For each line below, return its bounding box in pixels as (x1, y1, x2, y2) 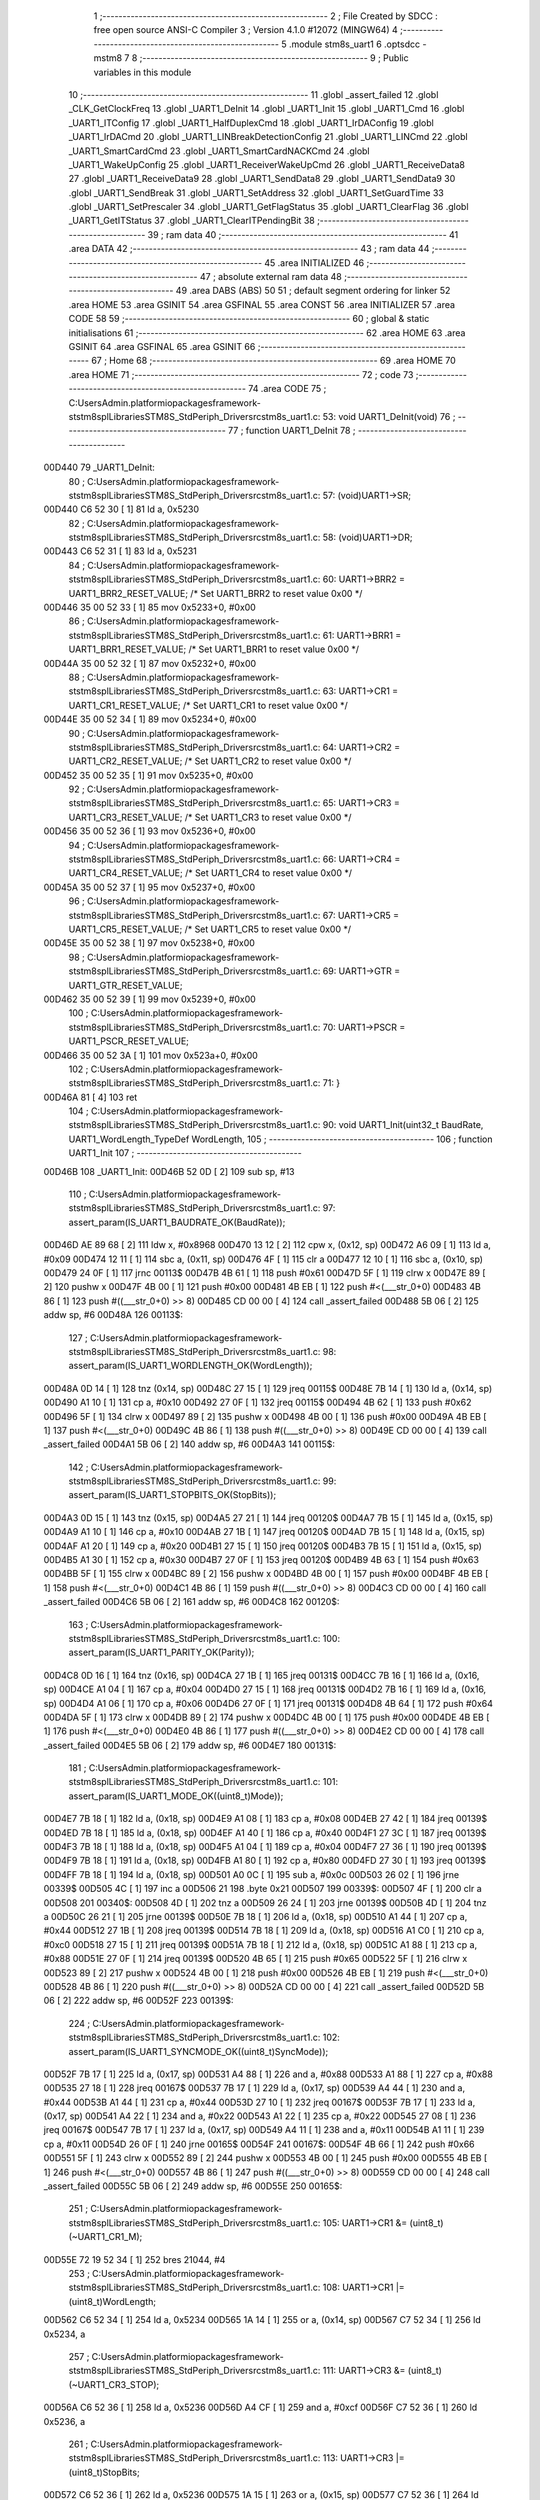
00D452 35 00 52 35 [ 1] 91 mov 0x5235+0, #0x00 (43, 769, 254, 781)
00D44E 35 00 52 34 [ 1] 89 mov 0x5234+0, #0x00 (43, 713, 257, 725)
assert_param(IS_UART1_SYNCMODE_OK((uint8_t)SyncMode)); (68, 2045, 329, 2057)
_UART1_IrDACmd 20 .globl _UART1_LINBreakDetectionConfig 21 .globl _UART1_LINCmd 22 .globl (68, 131, 469, 143)
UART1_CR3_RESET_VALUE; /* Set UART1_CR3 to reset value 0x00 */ (68, 811, 352, 823)
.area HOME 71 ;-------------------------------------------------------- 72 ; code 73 (68, 368, 414, 380)
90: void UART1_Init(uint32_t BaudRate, (322, 1119, 484, 1131)
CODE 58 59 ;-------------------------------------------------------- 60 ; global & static (68, 313, 430, 325)
